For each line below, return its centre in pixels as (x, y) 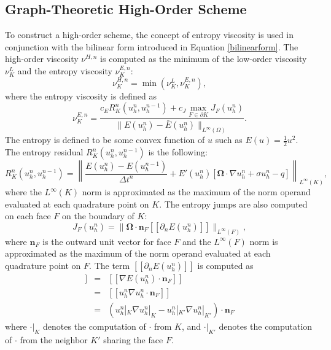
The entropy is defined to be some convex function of (105, 140)
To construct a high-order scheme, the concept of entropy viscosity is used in (149, 35)
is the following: (178, 152)
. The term (110, 265)
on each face (28, 216)
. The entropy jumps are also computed (233, 204)
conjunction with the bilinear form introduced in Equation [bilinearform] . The (152, 46)
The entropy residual (44, 152)
